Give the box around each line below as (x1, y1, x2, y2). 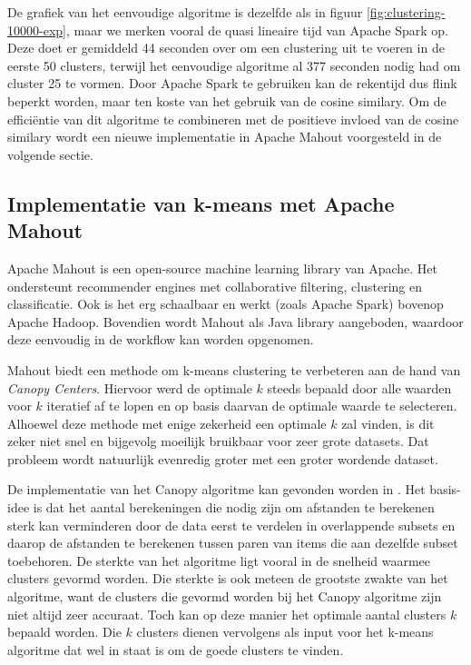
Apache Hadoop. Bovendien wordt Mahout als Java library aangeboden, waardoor (7, 312, 464, 331)
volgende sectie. (7, 144, 93, 164)
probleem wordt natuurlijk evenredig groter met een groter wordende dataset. (7, 449, 438, 468)
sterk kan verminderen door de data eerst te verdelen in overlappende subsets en (7, 515, 456, 534)
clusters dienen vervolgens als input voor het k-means (136, 622, 434, 641)
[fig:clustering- (366, 3, 446, 21)
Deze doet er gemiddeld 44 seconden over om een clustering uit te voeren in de (7, 38, 445, 57)
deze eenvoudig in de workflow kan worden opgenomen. (7, 330, 314, 349)
